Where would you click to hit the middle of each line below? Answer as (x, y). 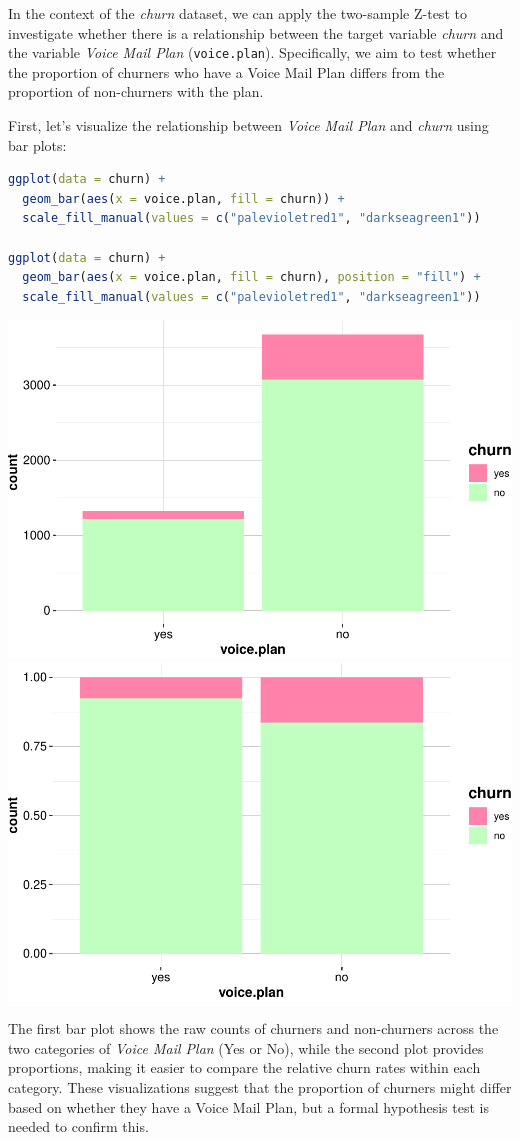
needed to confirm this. (78, 1126)
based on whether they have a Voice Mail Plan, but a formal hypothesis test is (248, 1106)
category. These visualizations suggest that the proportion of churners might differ (260, 1086)
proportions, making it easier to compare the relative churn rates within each (244, 1067)
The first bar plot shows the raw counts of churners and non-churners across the (253, 1028)
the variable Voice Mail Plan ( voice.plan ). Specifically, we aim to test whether (252, 52)
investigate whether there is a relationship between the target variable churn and (256, 32)
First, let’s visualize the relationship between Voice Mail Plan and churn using (248, 125)
